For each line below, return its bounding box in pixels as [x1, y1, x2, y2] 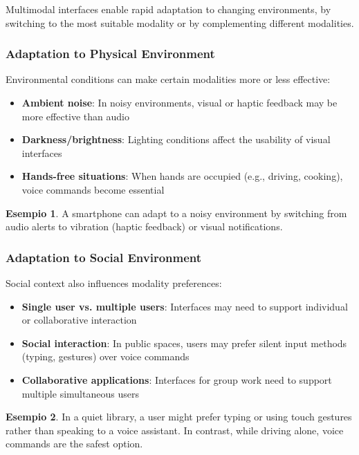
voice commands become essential [21, 182, 165, 196]
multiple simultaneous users [21, 386, 139, 400]
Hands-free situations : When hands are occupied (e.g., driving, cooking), [21, 169, 343, 183]
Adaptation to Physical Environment [6, 45, 215, 62]
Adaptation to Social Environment [6, 248, 202, 266]
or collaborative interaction [21, 313, 137, 327]
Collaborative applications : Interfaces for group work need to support [21, 372, 332, 387]
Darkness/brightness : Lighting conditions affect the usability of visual [21, 132, 331, 147]
